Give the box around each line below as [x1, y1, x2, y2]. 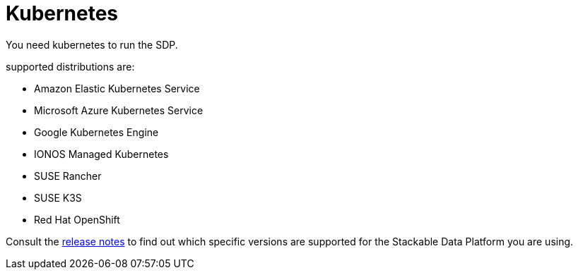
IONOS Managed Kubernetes [34, 147, 169, 160]
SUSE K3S [34, 191, 82, 204]
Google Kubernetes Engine [34, 126, 159, 138]
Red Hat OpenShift [34, 213, 120, 226]
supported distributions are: [6, 60, 135, 73]
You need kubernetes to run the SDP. [6, 38, 178, 51]
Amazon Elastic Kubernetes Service [34, 82, 200, 94]
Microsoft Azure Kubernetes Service [34, 104, 204, 116]
